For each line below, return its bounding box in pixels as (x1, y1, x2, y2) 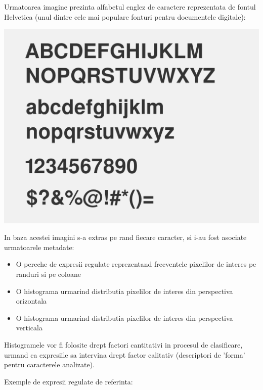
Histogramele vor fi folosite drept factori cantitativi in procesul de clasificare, (4, 339, 243, 350)
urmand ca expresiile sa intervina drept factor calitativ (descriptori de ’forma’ (4, 349, 245, 360)
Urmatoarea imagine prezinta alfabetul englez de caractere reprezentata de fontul (4, 2, 256, 12)
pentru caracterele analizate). (4, 359, 95, 370)
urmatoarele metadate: (4, 241, 74, 252)
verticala (16, 322, 42, 333)
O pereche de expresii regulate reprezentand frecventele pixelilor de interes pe (16, 259, 256, 269)
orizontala (16, 296, 47, 306)
